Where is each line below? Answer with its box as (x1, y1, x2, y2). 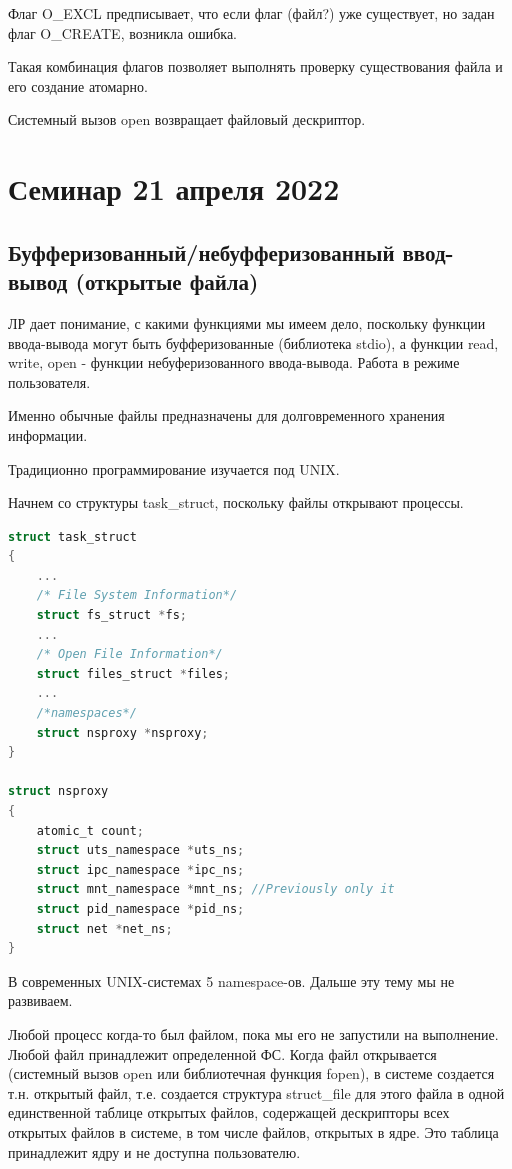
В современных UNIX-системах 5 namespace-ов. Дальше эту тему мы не (8, 970, 455, 991)
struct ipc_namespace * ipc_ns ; (36, 862, 245, 877)
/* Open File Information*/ (36, 647, 223, 662)
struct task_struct (8, 529, 137, 544)
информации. (8, 424, 88, 445)
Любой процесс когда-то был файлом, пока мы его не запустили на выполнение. (8, 1023, 499, 1044)
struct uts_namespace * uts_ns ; (36, 843, 245, 858)
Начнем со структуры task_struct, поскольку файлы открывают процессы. (8, 492, 464, 513)
